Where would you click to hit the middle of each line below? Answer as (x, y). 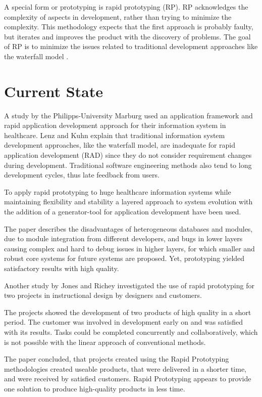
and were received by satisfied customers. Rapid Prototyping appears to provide (128, 379)
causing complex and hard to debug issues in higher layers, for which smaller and (129, 248)
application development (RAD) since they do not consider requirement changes (128, 155)
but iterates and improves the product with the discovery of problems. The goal (127, 36)
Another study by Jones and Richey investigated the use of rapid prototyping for (129, 285)
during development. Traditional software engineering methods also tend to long (128, 165)
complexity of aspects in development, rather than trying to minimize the (118, 16)
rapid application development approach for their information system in (115, 125)
